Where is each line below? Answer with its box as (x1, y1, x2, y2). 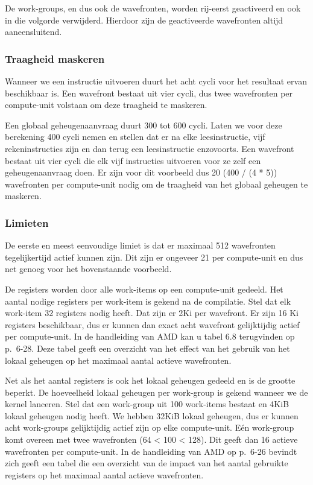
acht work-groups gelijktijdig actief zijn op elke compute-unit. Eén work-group (5, 421, 294, 434)
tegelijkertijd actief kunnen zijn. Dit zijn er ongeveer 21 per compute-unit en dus (5, 250, 303, 263)
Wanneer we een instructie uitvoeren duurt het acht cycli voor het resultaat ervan (5, 75, 307, 87)
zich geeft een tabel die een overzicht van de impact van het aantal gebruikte (5, 457, 288, 469)
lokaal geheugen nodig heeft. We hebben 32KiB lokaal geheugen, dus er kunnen (5, 409, 299, 422)
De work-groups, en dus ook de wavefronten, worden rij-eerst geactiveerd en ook (5, 2, 301, 14)
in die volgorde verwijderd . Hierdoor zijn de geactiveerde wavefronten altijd (5, 13, 283, 26)
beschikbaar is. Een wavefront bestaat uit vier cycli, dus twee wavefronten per (5, 86, 293, 99)
